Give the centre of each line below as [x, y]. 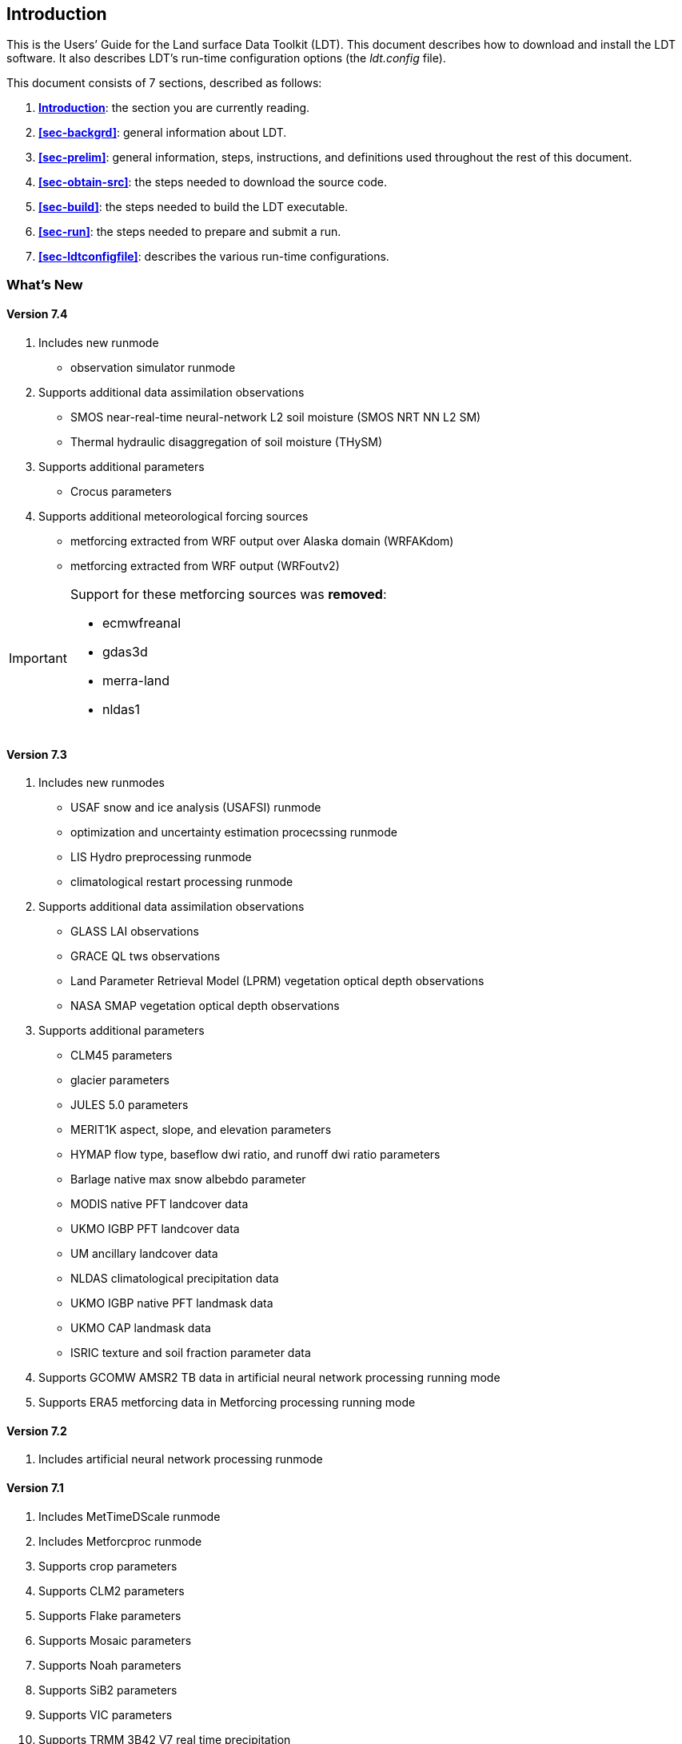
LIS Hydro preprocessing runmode [161, 857]
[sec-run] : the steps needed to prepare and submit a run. [190, 232]
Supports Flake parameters [110, 1615]
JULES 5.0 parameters [130, 1105]
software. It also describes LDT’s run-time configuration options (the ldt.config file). [226, 58]
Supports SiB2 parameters [108, 1690]
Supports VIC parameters [106, 1714]
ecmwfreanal [142, 623]
